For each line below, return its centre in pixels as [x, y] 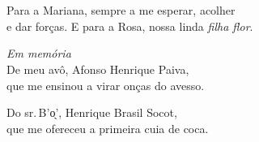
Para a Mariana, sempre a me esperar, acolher [121, 10]
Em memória [39, 53]
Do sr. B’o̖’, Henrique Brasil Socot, [92, 112]
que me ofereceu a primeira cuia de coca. [108, 128]
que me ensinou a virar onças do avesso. [106, 85]
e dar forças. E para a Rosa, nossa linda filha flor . [130, 26]
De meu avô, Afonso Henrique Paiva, [98, 69]
